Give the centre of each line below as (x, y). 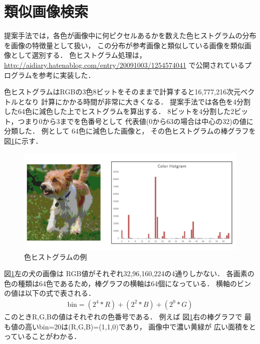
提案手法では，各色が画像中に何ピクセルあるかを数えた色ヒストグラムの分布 (130, 35)
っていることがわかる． (43, 336)
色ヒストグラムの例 (56, 256)
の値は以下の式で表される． (50, 293)
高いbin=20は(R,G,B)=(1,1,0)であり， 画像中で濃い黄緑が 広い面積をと (141, 326)
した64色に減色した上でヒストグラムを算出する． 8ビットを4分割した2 (119, 111)
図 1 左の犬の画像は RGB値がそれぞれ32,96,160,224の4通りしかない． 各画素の (129, 273)
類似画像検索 (46, 11)
